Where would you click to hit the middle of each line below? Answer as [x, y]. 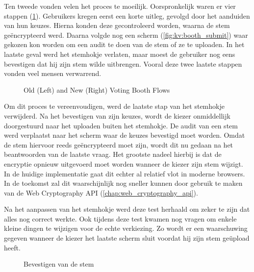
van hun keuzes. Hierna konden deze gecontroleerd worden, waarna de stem [117, 25]
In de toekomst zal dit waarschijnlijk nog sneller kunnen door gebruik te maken [123, 183]
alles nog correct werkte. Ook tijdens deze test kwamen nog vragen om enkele [120, 218]
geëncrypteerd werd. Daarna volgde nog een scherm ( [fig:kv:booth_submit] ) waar [126, 35]
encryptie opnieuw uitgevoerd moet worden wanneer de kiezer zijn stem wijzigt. [124, 163]
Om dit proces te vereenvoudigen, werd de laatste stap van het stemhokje [114, 106]
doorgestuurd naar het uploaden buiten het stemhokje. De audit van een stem [121, 125]
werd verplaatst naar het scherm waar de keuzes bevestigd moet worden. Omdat [125, 135]
